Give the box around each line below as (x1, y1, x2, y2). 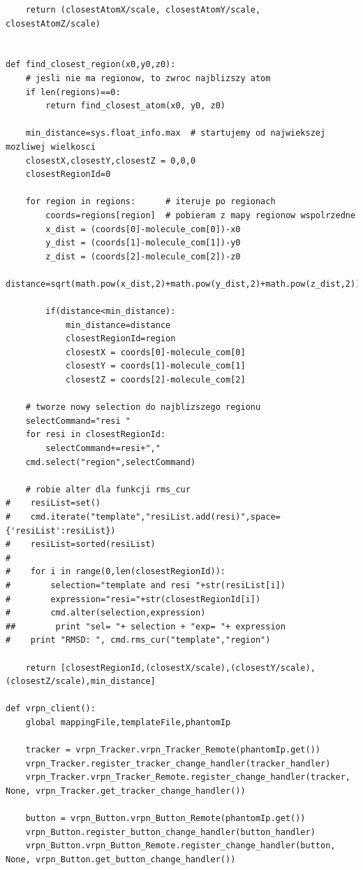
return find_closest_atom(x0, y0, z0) (45, 101, 225, 111)
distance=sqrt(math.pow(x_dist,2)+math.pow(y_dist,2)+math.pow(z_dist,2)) (6, 278, 361, 289)
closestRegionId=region (65, 334, 176, 344)
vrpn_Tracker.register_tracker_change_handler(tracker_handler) (25, 758, 331, 769)
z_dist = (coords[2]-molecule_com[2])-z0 (45, 251, 241, 262)
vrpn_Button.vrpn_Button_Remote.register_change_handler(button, (25, 841, 336, 851)
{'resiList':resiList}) (6, 525, 116, 536)
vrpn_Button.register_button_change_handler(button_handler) (25, 827, 316, 837)
